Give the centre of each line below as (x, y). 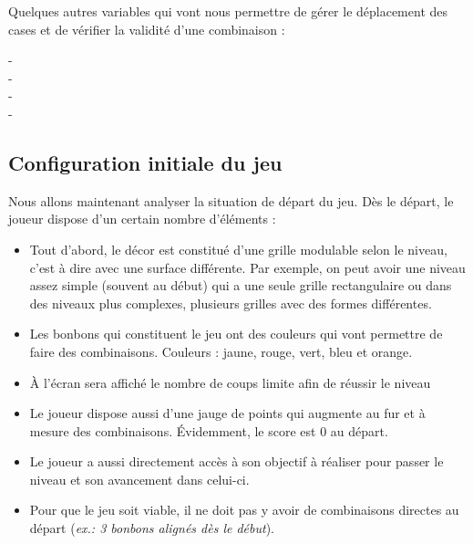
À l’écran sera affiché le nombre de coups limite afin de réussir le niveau (230, 382)
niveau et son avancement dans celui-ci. (139, 479)
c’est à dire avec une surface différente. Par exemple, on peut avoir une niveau (247, 267)
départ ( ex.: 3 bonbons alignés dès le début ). (152, 528)
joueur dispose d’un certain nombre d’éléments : (142, 219)
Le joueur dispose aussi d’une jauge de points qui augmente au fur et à (227, 413)
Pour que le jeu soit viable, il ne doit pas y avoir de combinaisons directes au (244, 510)
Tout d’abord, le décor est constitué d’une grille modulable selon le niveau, (238, 249)
